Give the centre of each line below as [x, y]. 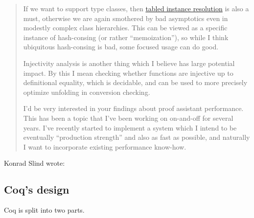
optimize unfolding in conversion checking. [87, 92]
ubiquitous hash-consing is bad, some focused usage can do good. [121, 47]
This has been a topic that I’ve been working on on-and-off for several [128, 118]
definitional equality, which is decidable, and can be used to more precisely [135, 82]
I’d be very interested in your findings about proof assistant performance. [133, 108]
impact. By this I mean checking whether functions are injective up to [128, 73]
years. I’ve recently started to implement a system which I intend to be [130, 127]
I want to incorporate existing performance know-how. [105, 146]
